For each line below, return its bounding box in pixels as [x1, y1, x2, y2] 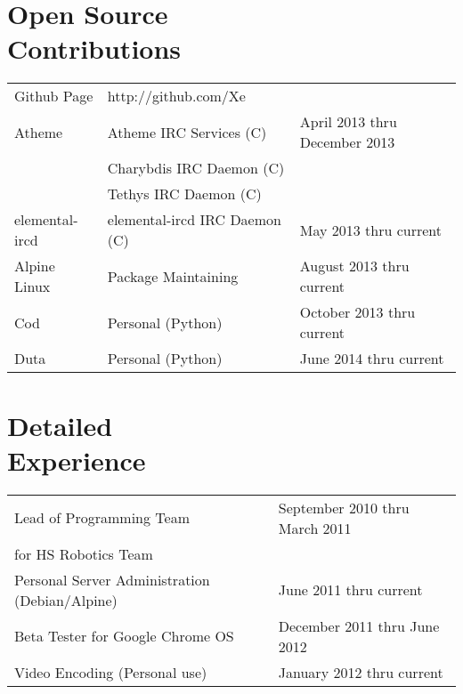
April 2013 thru [299, 111, 397, 133]
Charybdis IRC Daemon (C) [107, 157, 285, 179]
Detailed [7, 407, 113, 443]
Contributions [7, 30, 182, 67]
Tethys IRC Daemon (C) [107, 183, 262, 205]
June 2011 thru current [278, 579, 423, 601]
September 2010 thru [278, 496, 410, 518]
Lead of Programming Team [14, 507, 190, 529]
